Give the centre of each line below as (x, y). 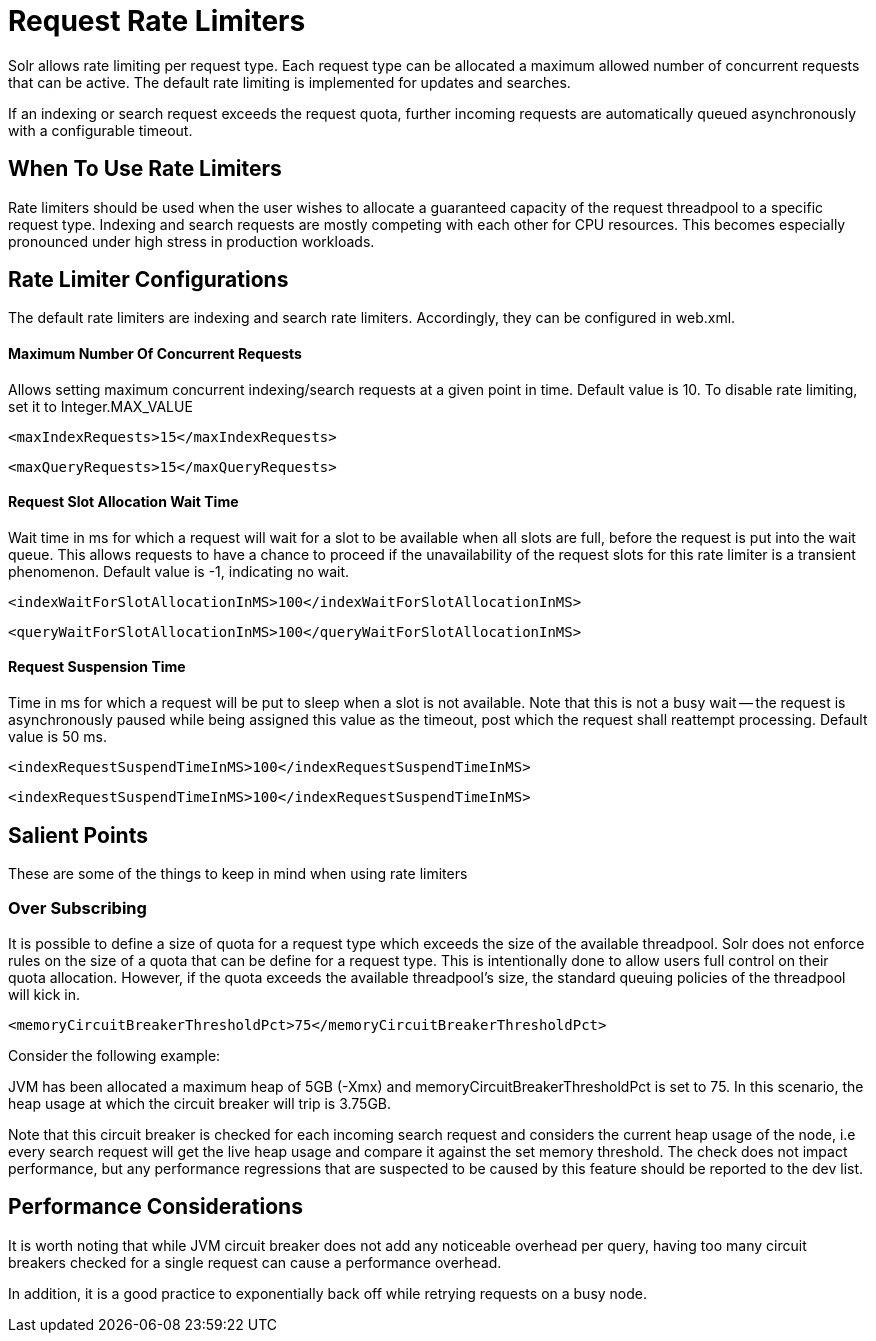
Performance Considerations (155, 1207)
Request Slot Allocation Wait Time (123, 502)
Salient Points (78, 835)
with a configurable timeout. (100, 130)
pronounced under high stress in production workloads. (191, 241)
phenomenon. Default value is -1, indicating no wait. (179, 571)
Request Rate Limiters (157, 21)
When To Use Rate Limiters (145, 169)
